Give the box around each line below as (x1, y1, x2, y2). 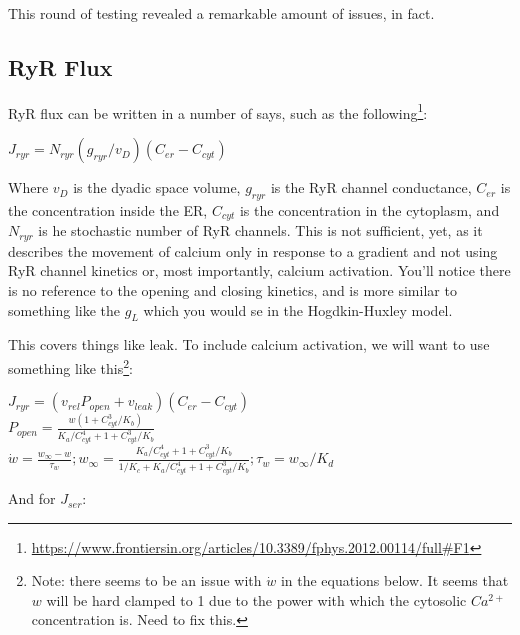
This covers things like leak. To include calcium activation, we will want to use (8, 334, 490, 355)
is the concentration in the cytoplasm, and (239, 199, 500, 220)
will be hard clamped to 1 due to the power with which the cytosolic (46, 589, 467, 610)
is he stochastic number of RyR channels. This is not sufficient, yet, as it (38, 220, 483, 241)
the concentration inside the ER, (8, 199, 208, 220)
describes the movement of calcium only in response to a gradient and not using (8, 240, 498, 261)
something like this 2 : (8, 354, 134, 378)
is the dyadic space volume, (73, 177, 241, 198)
